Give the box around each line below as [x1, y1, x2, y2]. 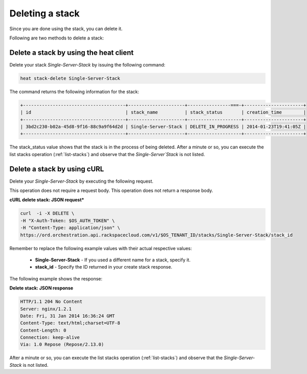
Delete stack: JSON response [9, 285, 74, 291]
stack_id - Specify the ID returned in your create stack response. [35, 264, 172, 270]
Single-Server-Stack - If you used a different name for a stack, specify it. [35, 256, 191, 263]
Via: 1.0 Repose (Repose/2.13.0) [20, 342, 104, 347]
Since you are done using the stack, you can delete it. [9, 26, 123, 32]
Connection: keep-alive [20, 335, 80, 340]
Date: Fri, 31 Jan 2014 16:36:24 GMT [20, 313, 115, 319]
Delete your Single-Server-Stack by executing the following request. [9, 178, 153, 184]
